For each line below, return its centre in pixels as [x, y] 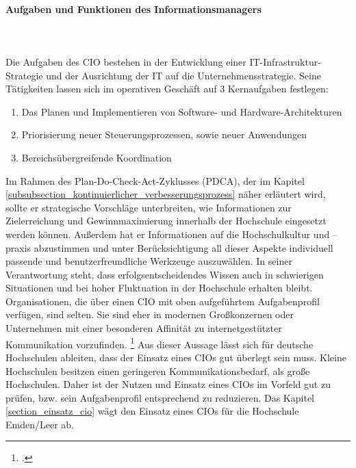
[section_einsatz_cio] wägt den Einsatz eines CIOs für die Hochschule [152, 411]
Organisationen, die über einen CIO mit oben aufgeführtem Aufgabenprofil [163, 301]
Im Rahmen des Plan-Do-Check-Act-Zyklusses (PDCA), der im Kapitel [155, 180]
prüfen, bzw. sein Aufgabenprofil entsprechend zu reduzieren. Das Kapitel [160, 397]
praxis [18, 247]
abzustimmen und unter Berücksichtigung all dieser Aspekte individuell [183, 247]
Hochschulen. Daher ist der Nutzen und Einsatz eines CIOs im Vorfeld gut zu [168, 384]
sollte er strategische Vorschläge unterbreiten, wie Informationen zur [149, 207]
